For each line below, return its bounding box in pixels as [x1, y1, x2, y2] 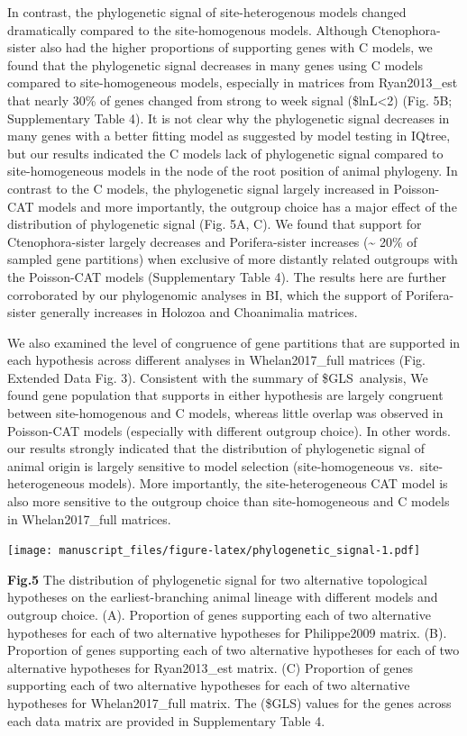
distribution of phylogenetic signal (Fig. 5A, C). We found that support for [7, 214, 422, 233]
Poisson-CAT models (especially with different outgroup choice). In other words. [7, 421, 451, 440]
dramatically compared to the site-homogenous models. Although [7, 20, 368, 39]
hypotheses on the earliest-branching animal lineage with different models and [7, 587, 438, 606]
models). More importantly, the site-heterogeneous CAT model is [88, 474, 448, 493]
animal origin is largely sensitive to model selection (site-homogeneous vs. [7, 456, 414, 475]
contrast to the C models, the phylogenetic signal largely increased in [7, 178, 389, 197]
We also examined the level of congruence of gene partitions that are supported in [7, 332, 461, 351]
